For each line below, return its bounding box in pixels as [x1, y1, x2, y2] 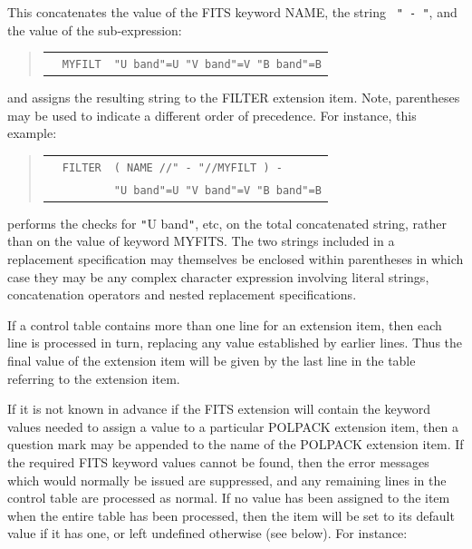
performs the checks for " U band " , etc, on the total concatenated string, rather [7, 213, 447, 232]
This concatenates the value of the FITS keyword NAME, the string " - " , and [7, 3, 458, 21]
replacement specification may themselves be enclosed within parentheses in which [7, 250, 464, 268]
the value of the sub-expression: [7, 20, 182, 39]
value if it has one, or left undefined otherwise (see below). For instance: [7, 524, 408, 543]
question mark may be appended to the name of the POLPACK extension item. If [7, 435, 464, 454]
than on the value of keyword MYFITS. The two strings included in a [7, 231, 395, 250]
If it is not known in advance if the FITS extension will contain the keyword [7, 399, 431, 418]
